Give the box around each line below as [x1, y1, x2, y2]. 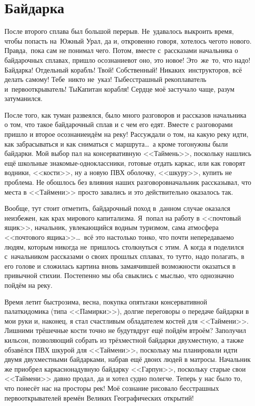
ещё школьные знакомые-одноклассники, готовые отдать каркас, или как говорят [4, 157, 246, 168]
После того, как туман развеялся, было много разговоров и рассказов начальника [4, 109, 247, 120]
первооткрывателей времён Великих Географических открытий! [4, 392, 194, 403]
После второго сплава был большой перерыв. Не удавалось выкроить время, [4, 26, 234, 36]
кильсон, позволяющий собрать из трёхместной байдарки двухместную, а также [4, 334, 244, 345]
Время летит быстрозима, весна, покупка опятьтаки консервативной [4, 296, 207, 306]
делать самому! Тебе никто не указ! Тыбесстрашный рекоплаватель [4, 74, 206, 84]
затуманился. [4, 93, 43, 103]
